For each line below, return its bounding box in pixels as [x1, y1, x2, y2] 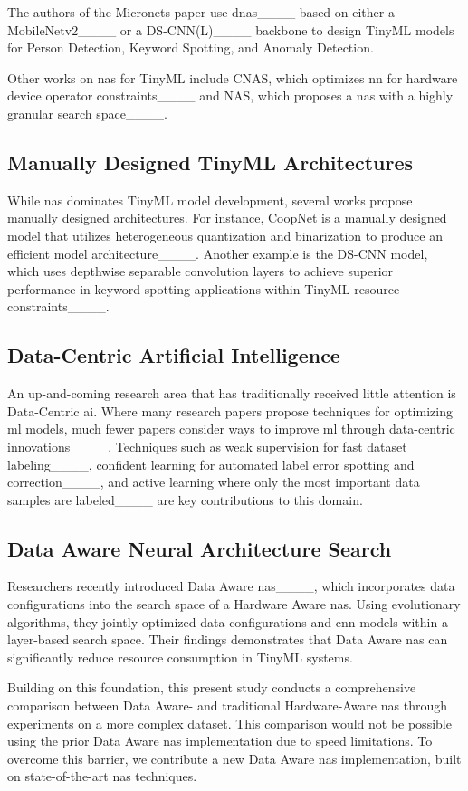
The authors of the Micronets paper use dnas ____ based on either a [7, 3, 395, 21]
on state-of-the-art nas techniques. [7, 767, 197, 786]
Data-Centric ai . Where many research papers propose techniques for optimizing [7, 401, 453, 420]
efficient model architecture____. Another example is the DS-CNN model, [7, 243, 428, 262]
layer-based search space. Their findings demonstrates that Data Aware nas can [7, 630, 448, 649]
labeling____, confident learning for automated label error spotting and [7, 454, 415, 473]
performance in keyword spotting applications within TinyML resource [7, 279, 400, 298]
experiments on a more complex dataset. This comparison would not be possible [7, 713, 452, 732]
